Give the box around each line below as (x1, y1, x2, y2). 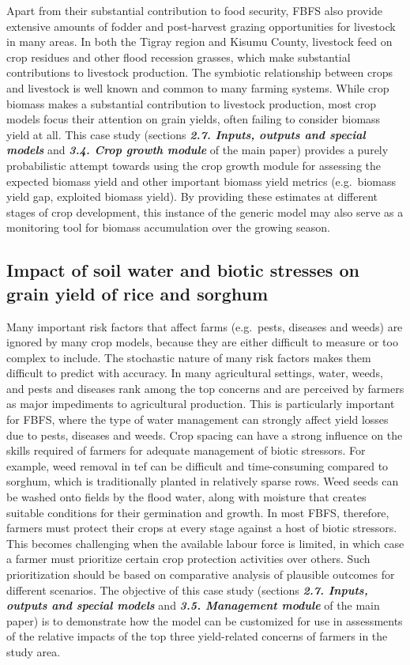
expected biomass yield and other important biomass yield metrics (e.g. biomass (6, 172, 396, 189)
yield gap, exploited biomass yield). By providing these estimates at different (6, 188, 378, 205)
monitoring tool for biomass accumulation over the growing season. (6, 219, 330, 236)
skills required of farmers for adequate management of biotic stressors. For (6, 442, 366, 459)
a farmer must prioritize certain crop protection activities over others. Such (6, 550, 371, 567)
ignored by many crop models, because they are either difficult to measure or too (6, 334, 398, 350)
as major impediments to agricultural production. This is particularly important (6, 395, 395, 412)
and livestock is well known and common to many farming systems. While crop (6, 79, 389, 96)
